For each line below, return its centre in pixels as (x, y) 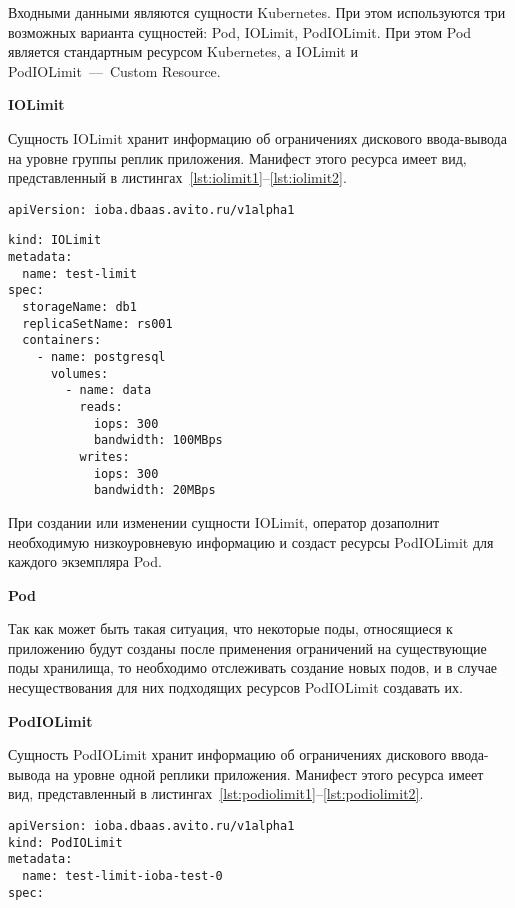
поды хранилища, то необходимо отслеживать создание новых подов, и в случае (253, 667)
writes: (104, 456)
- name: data (108, 390)
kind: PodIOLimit (65, 842)
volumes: (79, 373)
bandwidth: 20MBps (154, 490)
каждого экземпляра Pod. (85, 561)
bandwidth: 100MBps (158, 440)
